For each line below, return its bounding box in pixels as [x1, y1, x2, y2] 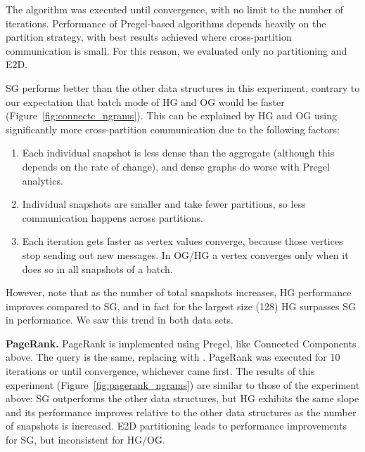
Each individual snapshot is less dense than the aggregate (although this [22, 145, 335, 160]
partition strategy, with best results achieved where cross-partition [6, 29, 292, 44]
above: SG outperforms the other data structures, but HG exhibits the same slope [6, 391, 359, 406]
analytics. [22, 173, 63, 187]
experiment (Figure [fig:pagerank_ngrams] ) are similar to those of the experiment [6, 377, 360, 392]
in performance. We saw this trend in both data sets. [6, 312, 233, 327]
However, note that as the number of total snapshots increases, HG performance [6, 285, 352, 300]
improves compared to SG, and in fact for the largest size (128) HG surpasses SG [6, 298, 356, 313]
